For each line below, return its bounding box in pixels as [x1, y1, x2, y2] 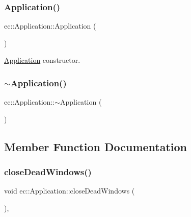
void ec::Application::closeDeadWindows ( [4, 185, 135, 196]
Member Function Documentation [4, 138, 187, 154]
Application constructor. [4, 55, 80, 65]
